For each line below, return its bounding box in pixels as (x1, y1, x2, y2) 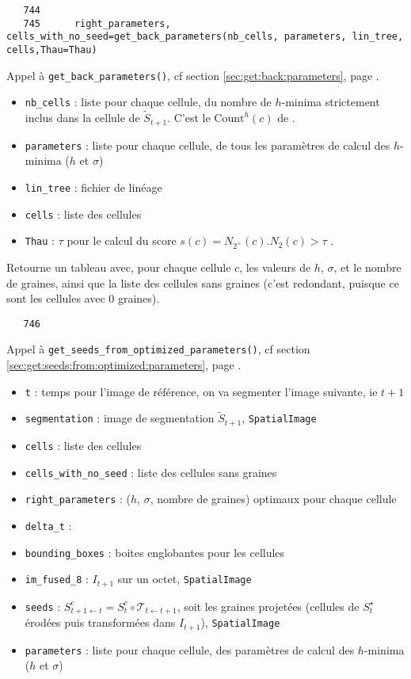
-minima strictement (281, 93, 380, 110)
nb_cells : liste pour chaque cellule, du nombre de (25, 93, 272, 110)
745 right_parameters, (23, 17, 171, 29)
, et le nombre (333, 258, 401, 275)
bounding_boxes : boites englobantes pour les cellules (25, 544, 285, 560)
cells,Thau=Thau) (6, 44, 97, 55)
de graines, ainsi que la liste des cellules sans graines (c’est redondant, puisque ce (6, 274, 399, 291)
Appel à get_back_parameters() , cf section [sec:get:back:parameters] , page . (6, 67, 379, 83)
